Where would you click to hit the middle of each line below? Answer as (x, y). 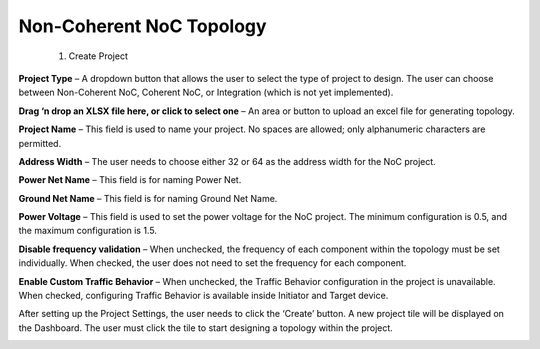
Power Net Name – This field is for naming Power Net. (130, 180)
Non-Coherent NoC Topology (142, 26)
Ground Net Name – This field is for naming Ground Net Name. (148, 198)
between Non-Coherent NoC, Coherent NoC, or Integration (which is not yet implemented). (206, 92)
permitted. (40, 143)
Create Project (98, 56)
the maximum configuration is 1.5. (87, 231)
